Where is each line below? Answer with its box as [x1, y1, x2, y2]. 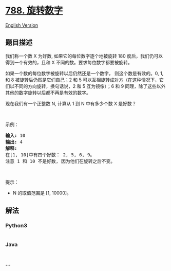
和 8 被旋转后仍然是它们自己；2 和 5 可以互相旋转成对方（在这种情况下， [5, 77, 160, 83]
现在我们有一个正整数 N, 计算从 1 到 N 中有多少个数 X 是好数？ [5, 100, 137, 106]
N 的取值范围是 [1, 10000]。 [12, 190, 72, 196]
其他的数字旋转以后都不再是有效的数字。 [5, 89, 91, 96]
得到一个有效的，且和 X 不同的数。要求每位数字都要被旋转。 [5, 59, 132, 65]
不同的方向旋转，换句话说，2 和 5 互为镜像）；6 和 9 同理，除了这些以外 [14, 83, 166, 89]
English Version [5, 22, 39, 28]
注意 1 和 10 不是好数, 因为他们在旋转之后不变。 [5, 158, 116, 164]
